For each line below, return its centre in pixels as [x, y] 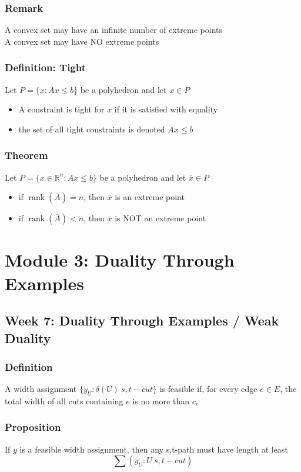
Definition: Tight [46, 67]
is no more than [161, 400]
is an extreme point [150, 197]
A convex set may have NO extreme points [82, 41]
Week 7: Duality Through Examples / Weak [142, 320]
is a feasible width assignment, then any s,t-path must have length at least [154, 449]
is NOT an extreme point [160, 218]
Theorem [26, 155]
